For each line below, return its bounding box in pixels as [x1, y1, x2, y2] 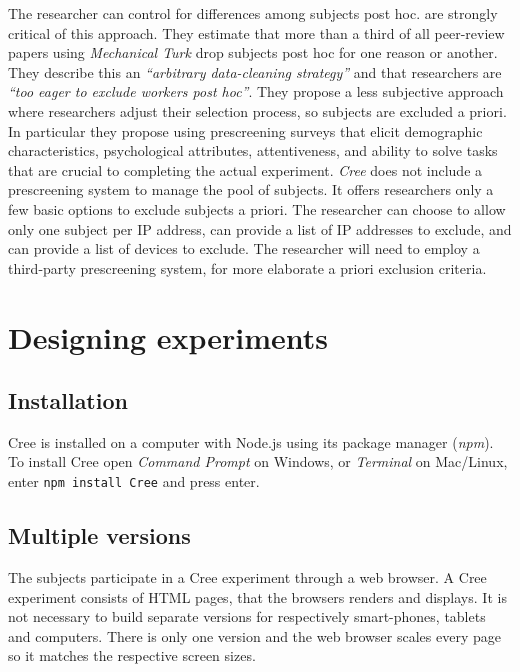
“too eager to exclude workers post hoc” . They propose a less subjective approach [8, 81, 504, 102]
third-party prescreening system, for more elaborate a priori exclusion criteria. [8, 257, 487, 278]
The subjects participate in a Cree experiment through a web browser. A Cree [8, 566, 487, 587]
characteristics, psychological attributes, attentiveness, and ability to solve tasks [8, 140, 498, 161]
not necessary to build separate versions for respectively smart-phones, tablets [8, 606, 486, 627]
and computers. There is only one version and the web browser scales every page [8, 625, 501, 646]
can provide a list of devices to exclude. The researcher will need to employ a [8, 238, 480, 259]
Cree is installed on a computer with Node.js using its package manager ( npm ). [8, 431, 494, 452]
